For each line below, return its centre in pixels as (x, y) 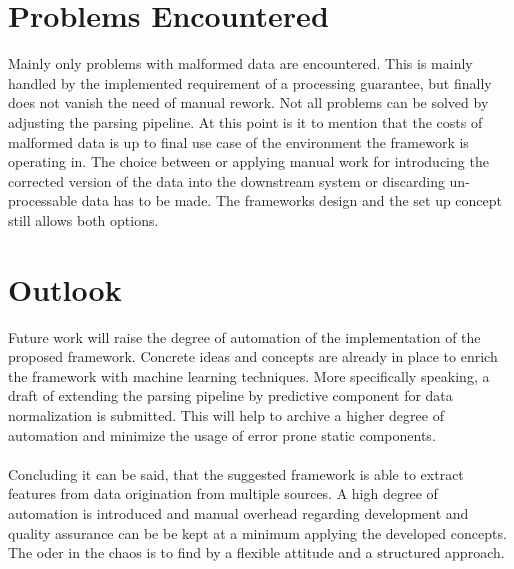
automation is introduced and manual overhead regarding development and (238, 512)
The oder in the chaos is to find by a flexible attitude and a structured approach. (256, 552)
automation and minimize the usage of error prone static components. (222, 434)
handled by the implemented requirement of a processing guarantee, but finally (250, 82)
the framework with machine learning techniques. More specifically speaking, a (249, 375)
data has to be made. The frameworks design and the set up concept (292, 200)
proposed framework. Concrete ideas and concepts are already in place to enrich (253, 356)
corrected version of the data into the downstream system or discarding (226, 180)
